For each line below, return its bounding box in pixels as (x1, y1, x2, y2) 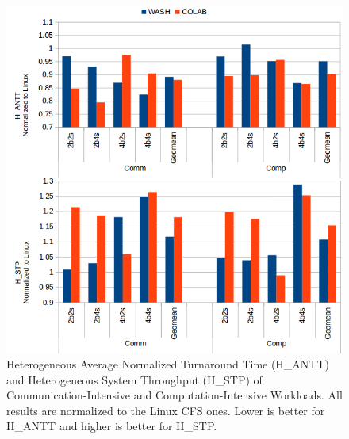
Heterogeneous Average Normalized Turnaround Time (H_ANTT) (6, 356, 330, 372)
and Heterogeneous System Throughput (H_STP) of (6, 371, 263, 387)
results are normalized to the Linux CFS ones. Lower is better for (6, 402, 325, 418)
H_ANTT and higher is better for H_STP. (6, 418, 217, 434)
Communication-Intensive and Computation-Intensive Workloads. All (6, 387, 343, 403)
